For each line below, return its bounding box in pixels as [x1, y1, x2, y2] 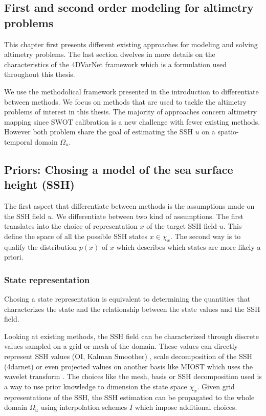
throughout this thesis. [4, 69, 75, 80]
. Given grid [197, 381, 235, 391]
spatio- [217, 126, 239, 137]
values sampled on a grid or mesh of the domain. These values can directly [4, 341, 238, 351]
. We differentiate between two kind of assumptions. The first [52, 210, 244, 221]
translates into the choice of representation [4, 221, 138, 231]
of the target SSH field [146, 221, 217, 231]
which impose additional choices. [135, 402, 237, 412]
